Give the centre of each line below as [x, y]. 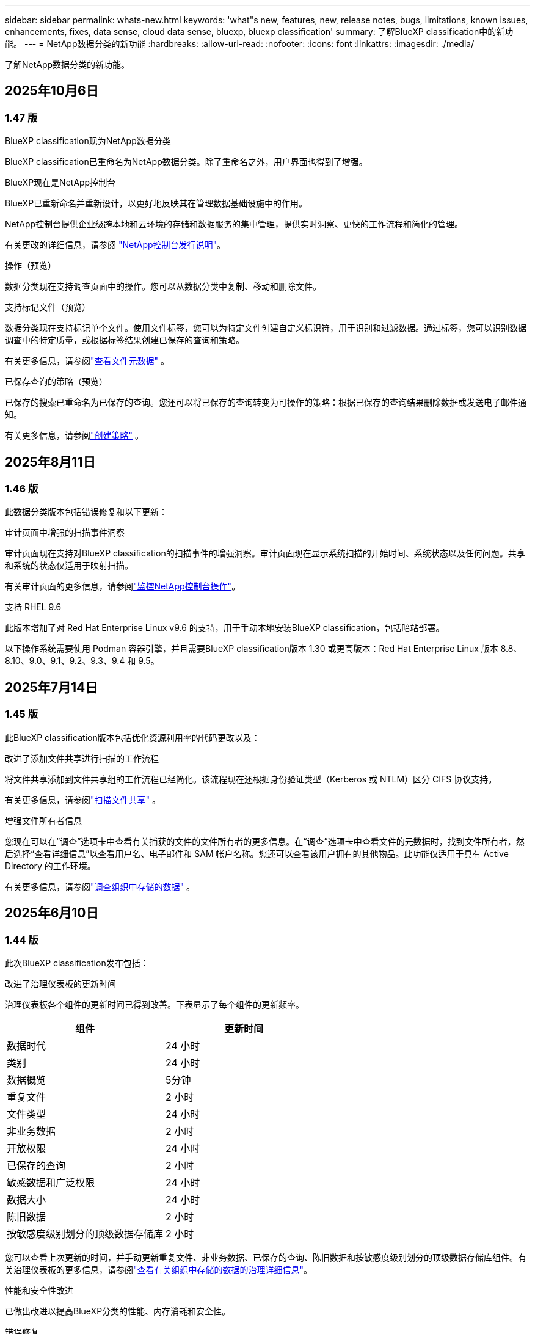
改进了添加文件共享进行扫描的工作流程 [82, 758]
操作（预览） [31, 266]
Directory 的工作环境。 [50, 866]
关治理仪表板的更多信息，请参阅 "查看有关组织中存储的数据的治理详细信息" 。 [159, 1269]
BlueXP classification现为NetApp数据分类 [88, 141]
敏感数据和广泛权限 [51, 1182]
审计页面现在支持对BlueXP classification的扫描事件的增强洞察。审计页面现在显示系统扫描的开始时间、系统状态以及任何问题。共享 [265, 553]
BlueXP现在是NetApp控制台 [60, 183]
